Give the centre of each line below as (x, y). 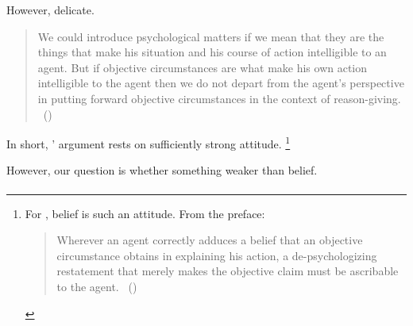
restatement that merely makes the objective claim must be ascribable (228, 271)
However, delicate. (50, 10)
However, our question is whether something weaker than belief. (162, 170)
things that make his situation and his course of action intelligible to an (212, 52)
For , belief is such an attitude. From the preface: (145, 213)
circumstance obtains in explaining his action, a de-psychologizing (217, 255)
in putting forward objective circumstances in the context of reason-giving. (219, 98)
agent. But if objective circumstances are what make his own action (203, 67)
